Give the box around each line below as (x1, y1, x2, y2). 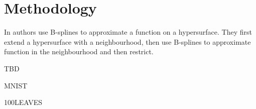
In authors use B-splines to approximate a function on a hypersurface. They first (4, 27, 252, 37)
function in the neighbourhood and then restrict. (4, 46, 154, 57)
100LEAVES (4, 97, 43, 107)
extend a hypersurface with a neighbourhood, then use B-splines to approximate (4, 36, 251, 47)
